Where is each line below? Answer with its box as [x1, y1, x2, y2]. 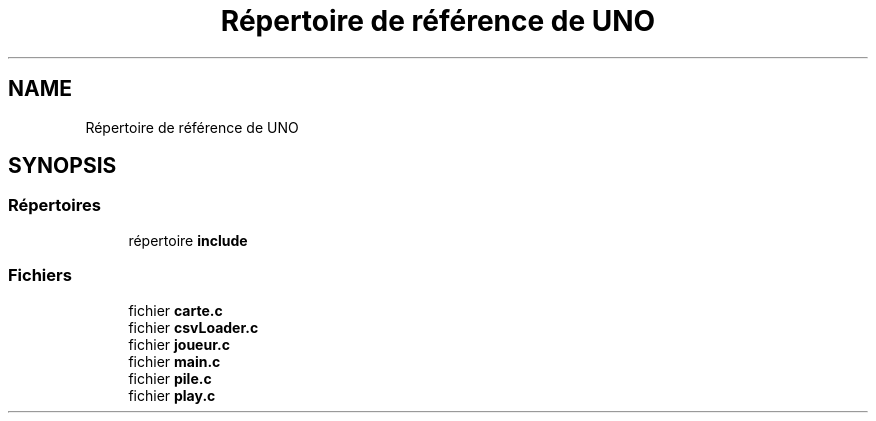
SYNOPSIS [8, 153, 117, 179]
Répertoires [8, 195, 101, 216]
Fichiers [8, 265, 72, 286]
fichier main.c [128, 352, 221, 370]
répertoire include [128, 231, 248, 249]
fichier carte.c [128, 301, 223, 319]
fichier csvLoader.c [128, 318, 259, 336]
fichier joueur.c [128, 335, 230, 353]
